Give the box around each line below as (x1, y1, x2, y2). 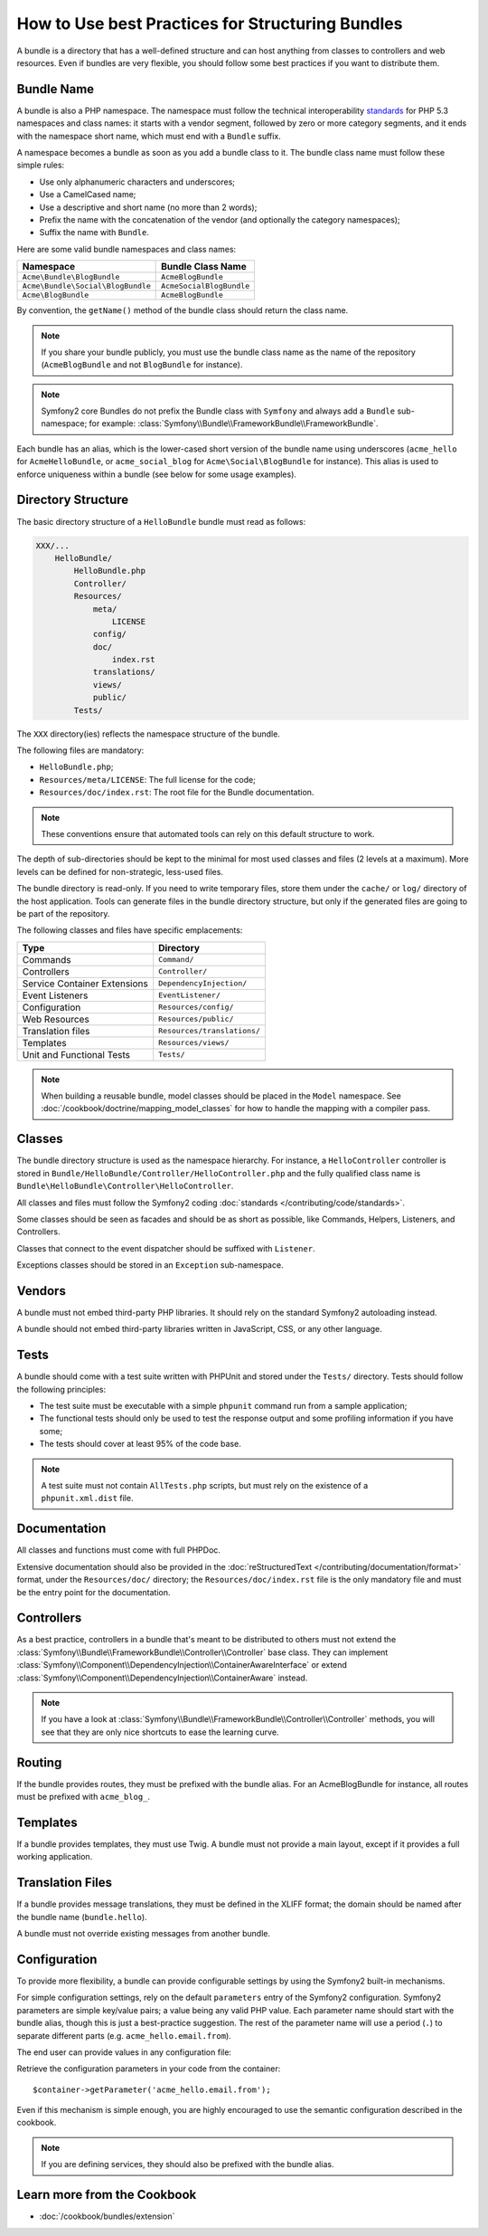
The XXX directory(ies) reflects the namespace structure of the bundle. (16, 728, 280, 739)
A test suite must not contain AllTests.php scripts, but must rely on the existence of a (41, 1480, 369, 1491)
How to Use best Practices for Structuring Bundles (16, 14, 403, 33)
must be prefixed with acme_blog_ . (16, 1792, 151, 1803)
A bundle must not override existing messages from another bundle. (16, 1928, 271, 1939)
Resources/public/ (158, 1014, 234, 1024)
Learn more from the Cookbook (16, 2187, 197, 2203)
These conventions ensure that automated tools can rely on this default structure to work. (41, 828, 375, 839)
